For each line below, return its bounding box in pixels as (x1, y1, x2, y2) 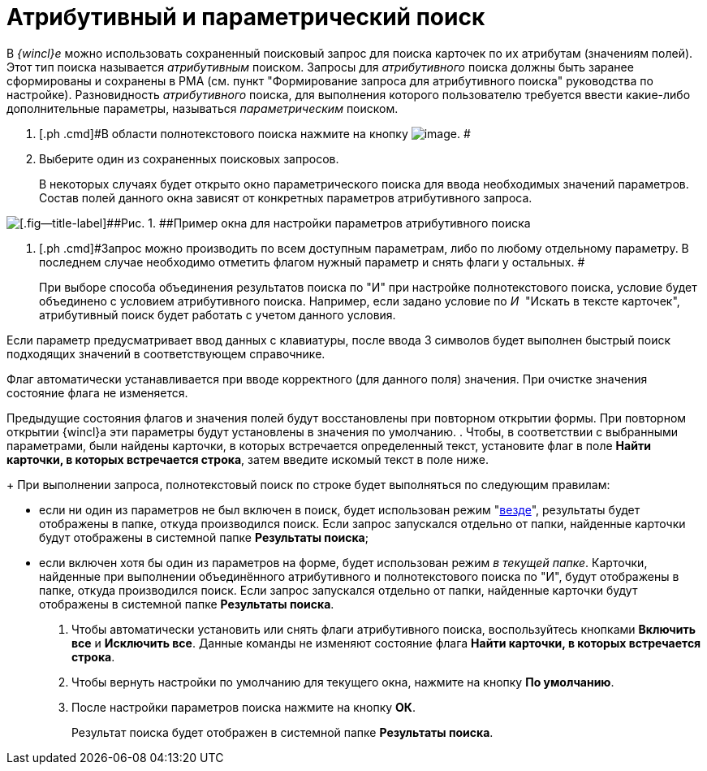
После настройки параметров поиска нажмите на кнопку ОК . (71, 700, 416, 714)
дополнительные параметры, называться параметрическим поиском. (6, 101, 399, 115)
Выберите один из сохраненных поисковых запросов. (39, 151, 339, 166)
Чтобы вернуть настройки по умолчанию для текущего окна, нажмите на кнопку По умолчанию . (71, 674, 614, 689)
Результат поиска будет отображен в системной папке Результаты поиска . (71, 725, 494, 739)
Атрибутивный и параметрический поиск (6, 3, 485, 31)
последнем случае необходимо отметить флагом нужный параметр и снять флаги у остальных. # (39, 254, 585, 269)
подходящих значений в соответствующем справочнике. (6, 346, 325, 361)
